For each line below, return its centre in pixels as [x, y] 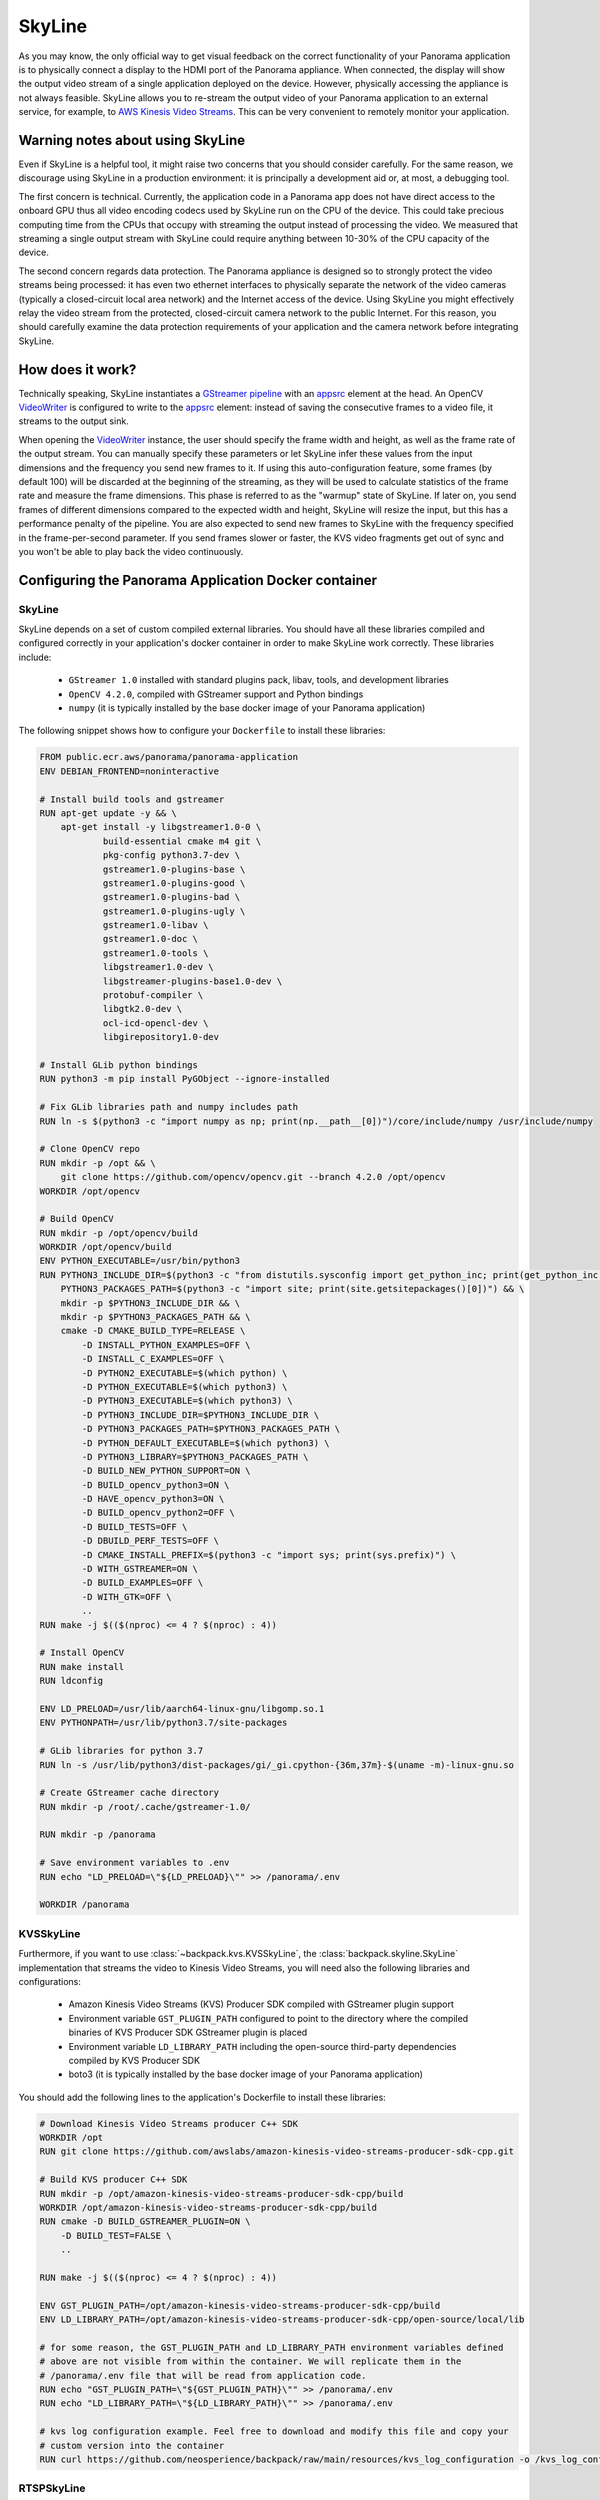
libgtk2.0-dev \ [142, 1009]
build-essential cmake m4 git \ [182, 841]
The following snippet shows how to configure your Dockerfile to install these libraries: [202, 731]
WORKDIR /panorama [84, 1904]
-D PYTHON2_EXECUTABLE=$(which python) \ [184, 1373]
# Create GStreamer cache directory [129, 1793]
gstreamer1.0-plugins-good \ [174, 883]
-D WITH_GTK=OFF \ [126, 1596]
